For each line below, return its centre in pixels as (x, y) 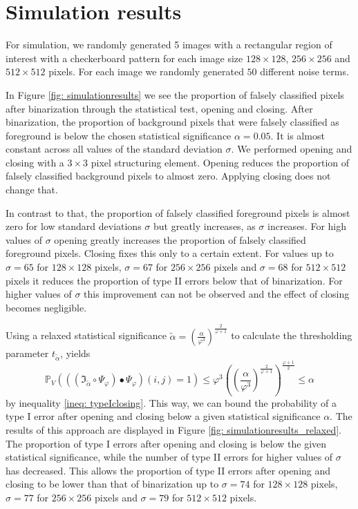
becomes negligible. (46, 307)
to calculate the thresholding (292, 335)
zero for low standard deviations (74, 226)
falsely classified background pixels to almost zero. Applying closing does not (168, 176)
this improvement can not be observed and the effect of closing (217, 294)
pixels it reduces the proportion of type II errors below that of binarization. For (174, 280)
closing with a (35, 162)
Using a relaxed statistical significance (86, 335)
